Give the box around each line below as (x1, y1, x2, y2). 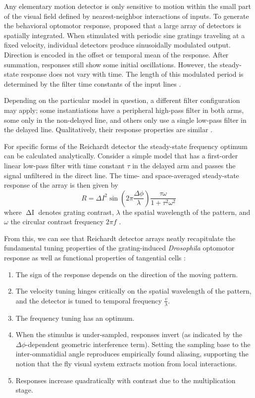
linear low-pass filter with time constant (4, 160, 125, 170)
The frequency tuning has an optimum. (15, 312, 135, 323)
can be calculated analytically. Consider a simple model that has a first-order (4, 150, 238, 161)
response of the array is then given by (4, 180, 118, 190)
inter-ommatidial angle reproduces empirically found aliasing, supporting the (15, 348, 249, 359)
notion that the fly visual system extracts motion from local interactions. (15, 358, 237, 369)
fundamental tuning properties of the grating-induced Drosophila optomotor (4, 243, 235, 253)
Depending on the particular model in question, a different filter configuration (4, 95, 240, 105)
